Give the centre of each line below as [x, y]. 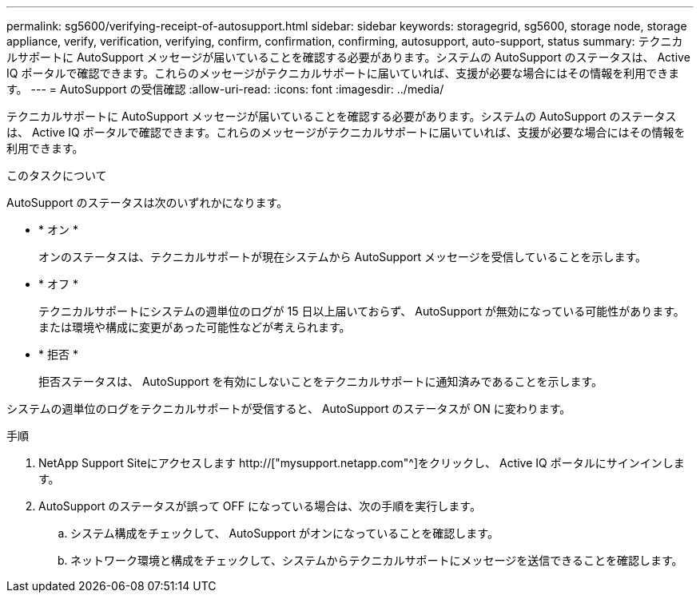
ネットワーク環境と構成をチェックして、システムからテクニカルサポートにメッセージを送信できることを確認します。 [377, 560]
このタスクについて [57, 175]
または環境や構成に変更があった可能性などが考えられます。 [195, 327]
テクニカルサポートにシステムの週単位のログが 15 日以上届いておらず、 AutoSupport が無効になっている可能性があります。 [362, 311]
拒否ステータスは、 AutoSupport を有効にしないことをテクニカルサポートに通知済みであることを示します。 [320, 381]
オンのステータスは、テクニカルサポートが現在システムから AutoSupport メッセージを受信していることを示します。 [342, 257]
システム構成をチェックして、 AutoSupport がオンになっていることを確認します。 [284, 533]
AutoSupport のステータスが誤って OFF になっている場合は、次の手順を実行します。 [260, 506]
